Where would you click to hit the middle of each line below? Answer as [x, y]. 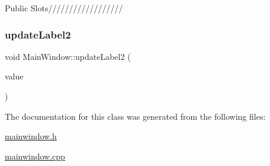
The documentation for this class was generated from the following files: [135, 116]
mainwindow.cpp [35, 156]
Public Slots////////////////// [64, 8]
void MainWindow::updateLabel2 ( [68, 56]
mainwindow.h [31, 136]
